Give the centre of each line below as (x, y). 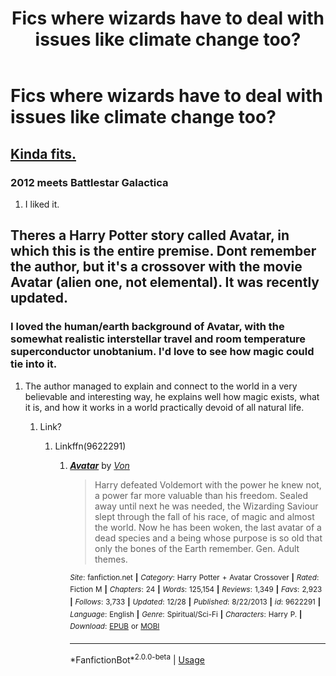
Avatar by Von (99, 465)
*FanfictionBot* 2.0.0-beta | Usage (137, 659)
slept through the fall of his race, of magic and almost (204, 516)
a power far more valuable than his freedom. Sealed (201, 495)
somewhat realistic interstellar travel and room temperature (158, 339)
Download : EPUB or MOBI (114, 627)
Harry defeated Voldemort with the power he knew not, (208, 484)
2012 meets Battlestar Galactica (89, 182)
